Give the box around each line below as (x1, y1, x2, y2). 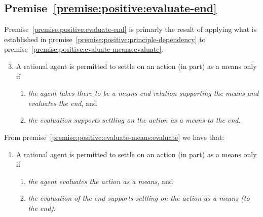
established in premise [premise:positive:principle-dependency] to (4, 33, 206, 44)
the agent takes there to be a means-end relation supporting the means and (28, 88, 259, 98)
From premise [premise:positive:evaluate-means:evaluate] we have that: (4, 131, 224, 142)
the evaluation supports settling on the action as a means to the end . (28, 115, 241, 125)
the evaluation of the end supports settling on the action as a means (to (28, 193, 250, 203)
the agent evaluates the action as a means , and (28, 175, 173, 186)
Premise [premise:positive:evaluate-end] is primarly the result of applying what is (4, 24, 257, 34)
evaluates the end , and (28, 97, 97, 108)
